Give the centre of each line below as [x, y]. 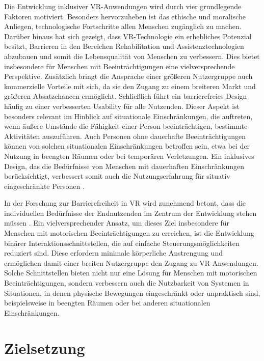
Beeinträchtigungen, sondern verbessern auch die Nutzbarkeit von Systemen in [127, 283]
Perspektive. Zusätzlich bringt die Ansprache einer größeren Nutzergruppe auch [128, 76]
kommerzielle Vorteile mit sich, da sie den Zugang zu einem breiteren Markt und [130, 86]
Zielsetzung [45, 348]
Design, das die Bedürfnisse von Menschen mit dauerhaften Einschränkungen [124, 166]
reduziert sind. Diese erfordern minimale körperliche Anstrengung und [113, 253]
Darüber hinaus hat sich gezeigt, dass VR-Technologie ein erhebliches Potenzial [128, 36]
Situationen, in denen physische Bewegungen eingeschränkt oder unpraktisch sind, [132, 293]
